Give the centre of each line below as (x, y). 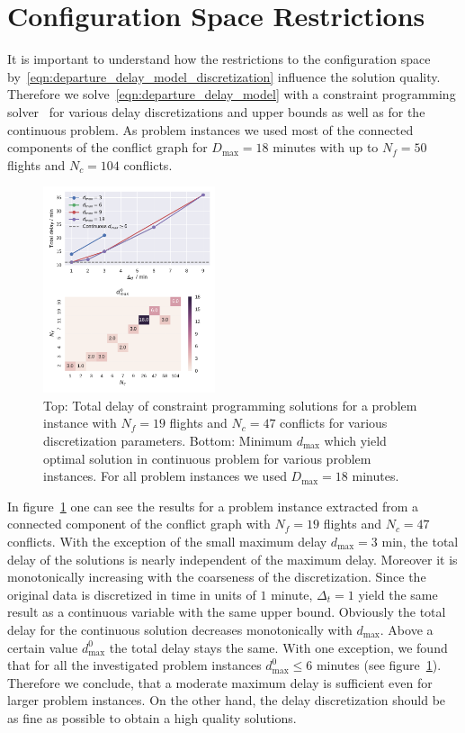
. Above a (407, 629)
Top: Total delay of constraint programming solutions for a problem (230, 405)
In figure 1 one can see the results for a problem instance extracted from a (213, 506)
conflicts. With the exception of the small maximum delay (167, 541)
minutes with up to (326, 147)
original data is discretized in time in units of (132, 594)
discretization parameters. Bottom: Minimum (168, 441)
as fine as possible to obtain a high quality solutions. (152, 717)
